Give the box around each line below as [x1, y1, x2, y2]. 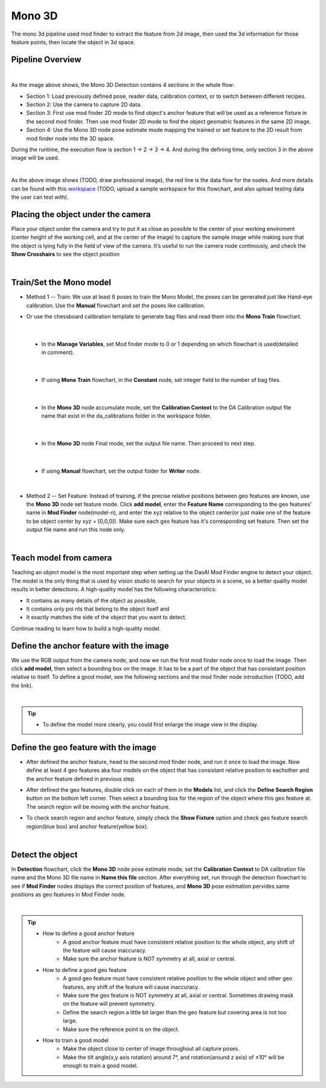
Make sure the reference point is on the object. [63, 1025, 179, 1033]
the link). [11, 682, 33, 689]
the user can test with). [11, 193, 69, 201]
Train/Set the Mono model [11, 277, 112, 288]
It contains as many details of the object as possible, [26, 597, 157, 604]
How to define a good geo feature [42, 966, 127, 973]
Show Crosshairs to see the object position [11, 251, 120, 257]
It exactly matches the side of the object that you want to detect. [26, 614, 187, 621]
